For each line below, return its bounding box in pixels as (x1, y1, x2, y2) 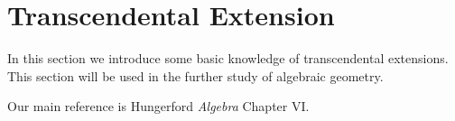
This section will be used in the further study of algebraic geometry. (7, 66, 384, 85)
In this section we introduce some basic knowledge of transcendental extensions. (7, 49, 449, 68)
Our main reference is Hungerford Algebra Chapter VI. (7, 97, 310, 116)
